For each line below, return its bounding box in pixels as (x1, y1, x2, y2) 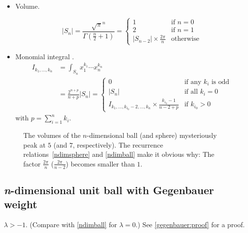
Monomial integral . (15, 51, 74, 61)
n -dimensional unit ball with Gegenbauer (4, 182, 214, 197)
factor (23, 158, 41, 168)
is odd (211, 78, 230, 85)
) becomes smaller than (66, 158, 135, 168)
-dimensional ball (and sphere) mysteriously (86, 130, 217, 140)
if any (184, 78, 201, 85)
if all (184, 88, 198, 96)
